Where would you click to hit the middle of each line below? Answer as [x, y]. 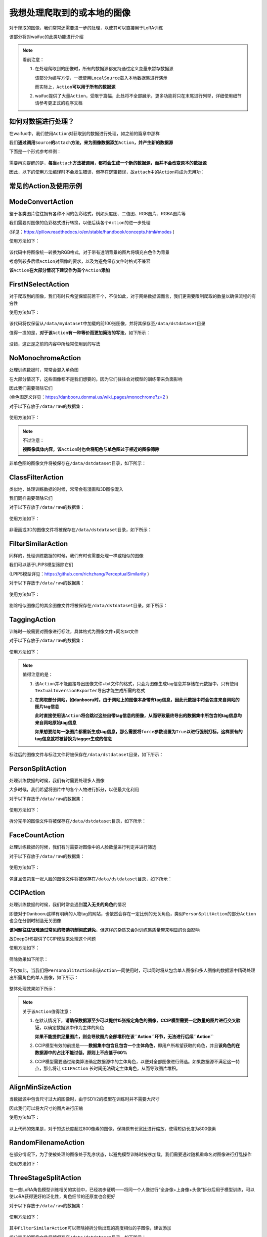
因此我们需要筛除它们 [31, 388]
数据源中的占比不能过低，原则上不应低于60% [81, 1052]
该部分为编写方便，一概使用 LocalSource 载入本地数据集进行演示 [101, 78]
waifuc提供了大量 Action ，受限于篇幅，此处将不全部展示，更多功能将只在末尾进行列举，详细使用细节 [138, 96]
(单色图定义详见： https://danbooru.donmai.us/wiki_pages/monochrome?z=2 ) [89, 397]
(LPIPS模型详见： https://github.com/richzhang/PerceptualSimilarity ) [79, 573]
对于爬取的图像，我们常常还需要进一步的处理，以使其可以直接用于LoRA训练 [86, 28]
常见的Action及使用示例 [45, 186]
